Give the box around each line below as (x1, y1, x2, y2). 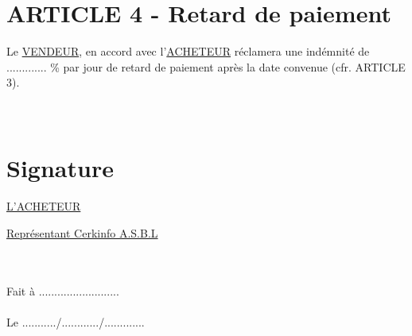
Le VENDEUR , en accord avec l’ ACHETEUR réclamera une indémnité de (6, 43, 370, 60)
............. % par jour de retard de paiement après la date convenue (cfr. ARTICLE (6, 58, 406, 75)
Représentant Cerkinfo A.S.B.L (6, 224, 158, 241)
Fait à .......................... (6, 282, 119, 299)
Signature (6, 152, 114, 184)
